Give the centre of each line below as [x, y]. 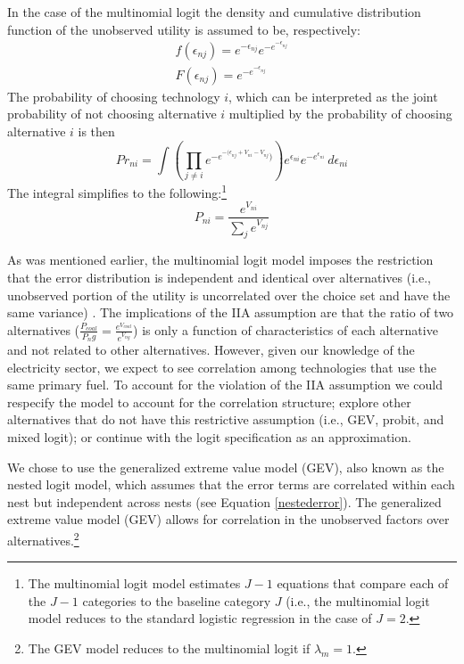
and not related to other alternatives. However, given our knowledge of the [211, 349]
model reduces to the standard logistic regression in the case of [200, 618]
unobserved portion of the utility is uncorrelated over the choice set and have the [229, 295]
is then [96, 131]
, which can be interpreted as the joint [333, 96]
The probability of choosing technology [114, 96]
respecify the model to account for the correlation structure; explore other [209, 402]
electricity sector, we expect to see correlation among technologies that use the [222, 367]
